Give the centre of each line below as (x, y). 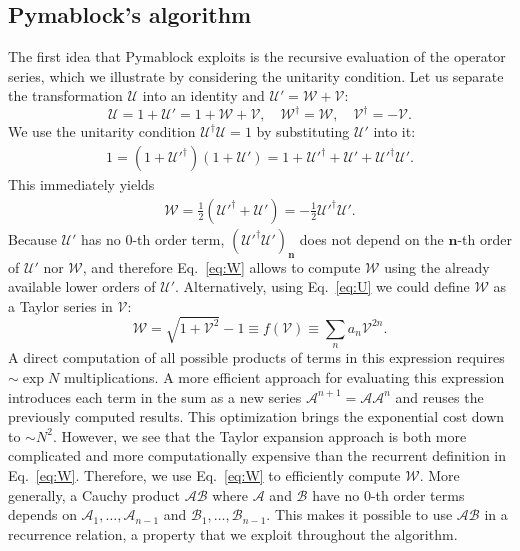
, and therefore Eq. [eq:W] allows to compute (221, 266)
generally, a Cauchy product (94, 494)
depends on (42, 514)
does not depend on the (371, 238)
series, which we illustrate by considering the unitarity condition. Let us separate (256, 75)
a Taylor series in (60, 305)
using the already (437, 266)
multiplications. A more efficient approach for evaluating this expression (284, 376)
